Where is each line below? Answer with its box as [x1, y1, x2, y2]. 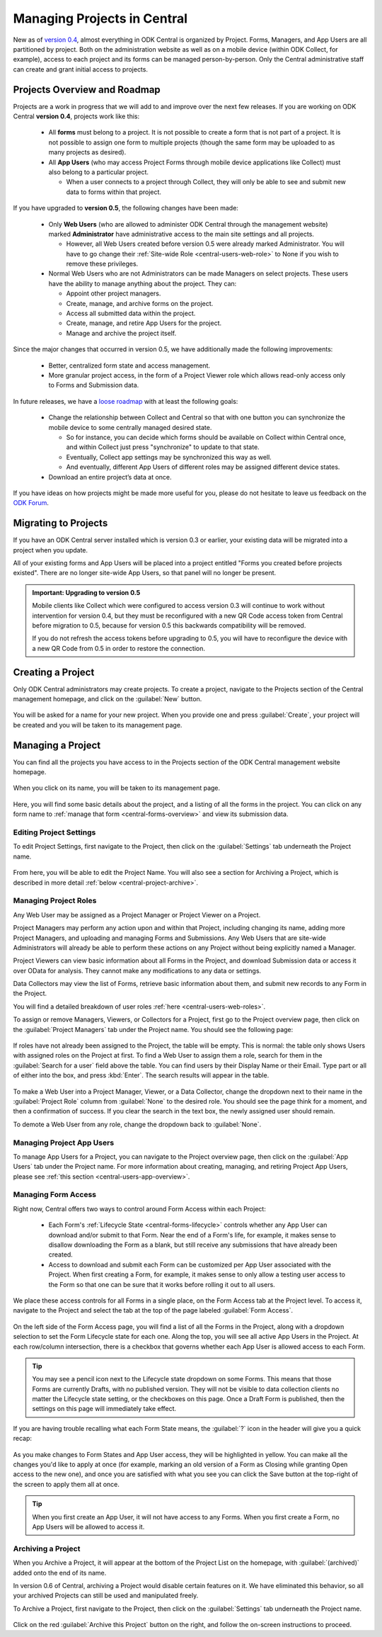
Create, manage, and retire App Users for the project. [66, 319, 222, 327]
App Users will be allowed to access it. [32, 1522, 145, 1531]
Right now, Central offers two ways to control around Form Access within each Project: [13, 1204, 267, 1213]
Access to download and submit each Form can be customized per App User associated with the [48, 1260, 332, 1269]
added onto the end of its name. [13, 1568, 107, 1577]
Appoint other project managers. [66, 289, 161, 298]
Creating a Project [13, 666, 95, 678]
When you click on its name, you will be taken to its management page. [13, 783, 221, 793]
